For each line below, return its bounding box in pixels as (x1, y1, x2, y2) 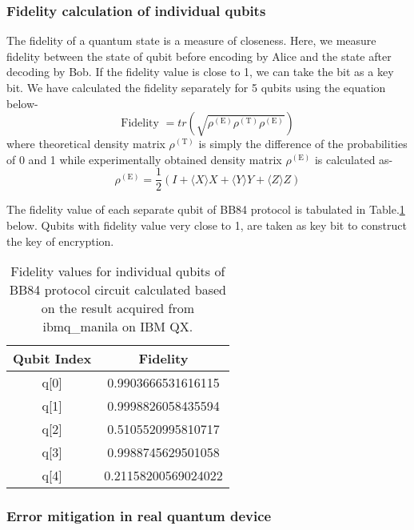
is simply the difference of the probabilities (198, 135, 408, 152)
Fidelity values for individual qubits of (10, 262, 225, 281)
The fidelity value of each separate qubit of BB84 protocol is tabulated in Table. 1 (6, 201, 405, 218)
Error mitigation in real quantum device (6, 506, 272, 526)
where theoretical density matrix (6, 135, 165, 152)
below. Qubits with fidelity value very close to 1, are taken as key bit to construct (6, 217, 407, 234)
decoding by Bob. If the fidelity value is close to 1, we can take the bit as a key (6, 63, 394, 80)
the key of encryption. (6, 232, 114, 249)
